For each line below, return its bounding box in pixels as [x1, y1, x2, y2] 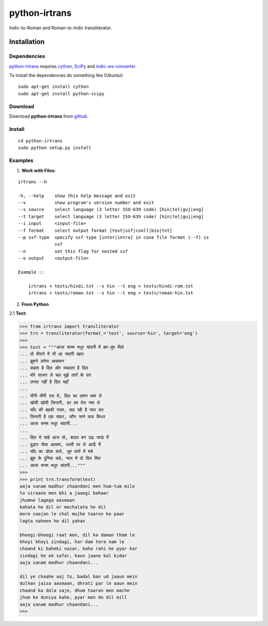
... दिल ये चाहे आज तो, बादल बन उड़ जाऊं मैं [19, 435, 109, 440]
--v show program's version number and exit [18, 200, 154, 206]
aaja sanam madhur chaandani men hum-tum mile [19, 483, 135, 489]
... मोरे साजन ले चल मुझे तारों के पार [19, 372, 91, 378]
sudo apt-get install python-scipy [18, 91, 105, 96]
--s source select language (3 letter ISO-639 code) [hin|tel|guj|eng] [18, 207, 204, 212]
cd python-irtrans [18, 138, 63, 143]
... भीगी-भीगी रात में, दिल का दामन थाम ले [19, 393, 102, 399]
